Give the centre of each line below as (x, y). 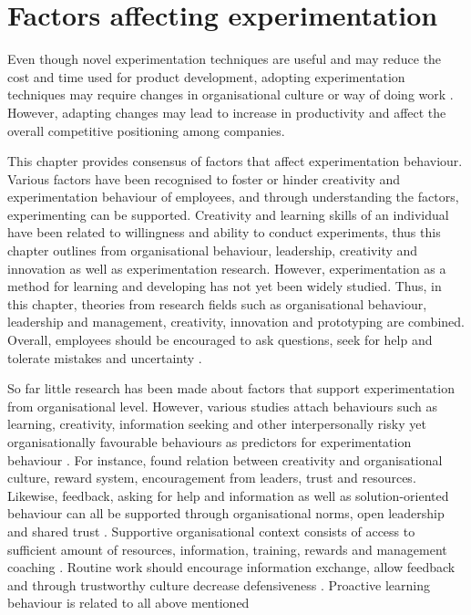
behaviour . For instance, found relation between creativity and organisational (225, 459)
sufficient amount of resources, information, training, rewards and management (227, 549)
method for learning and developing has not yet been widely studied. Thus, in (225, 286)
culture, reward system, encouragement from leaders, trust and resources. (212, 478)
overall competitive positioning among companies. (146, 130)
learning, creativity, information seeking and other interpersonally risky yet (217, 424)
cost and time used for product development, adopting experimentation (206, 76)
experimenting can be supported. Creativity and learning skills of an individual (228, 214)
